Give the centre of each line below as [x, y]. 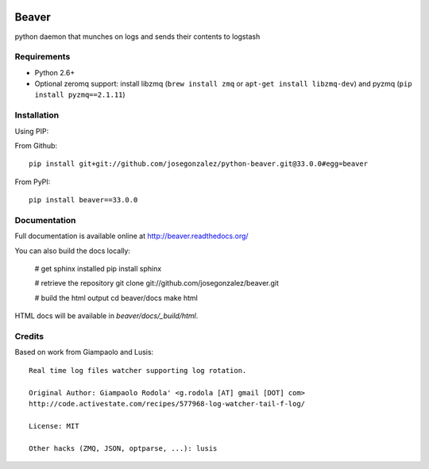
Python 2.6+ [55, 72]
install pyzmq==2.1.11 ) [80, 94]
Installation [37, 115]
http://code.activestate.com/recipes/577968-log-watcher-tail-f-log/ [167, 404]
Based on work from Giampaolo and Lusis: [84, 352]
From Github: [36, 145]
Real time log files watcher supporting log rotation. [138, 370]
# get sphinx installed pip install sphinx [98, 269]
